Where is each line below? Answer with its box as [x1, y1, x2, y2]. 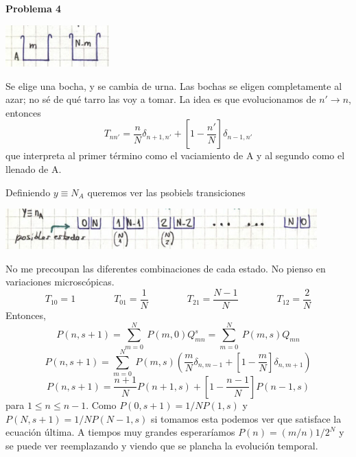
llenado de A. [5, 162, 62, 176]
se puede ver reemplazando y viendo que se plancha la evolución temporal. [5, 438, 318, 452]
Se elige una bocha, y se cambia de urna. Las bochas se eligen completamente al [5, 78, 342, 93]
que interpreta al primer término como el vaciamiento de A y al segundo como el [5, 148, 345, 163]
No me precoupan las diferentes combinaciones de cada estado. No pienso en [5, 261, 326, 275]
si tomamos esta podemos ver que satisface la [150, 411, 342, 425]
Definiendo [5, 185, 51, 199]
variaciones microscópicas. [5, 274, 115, 289]
